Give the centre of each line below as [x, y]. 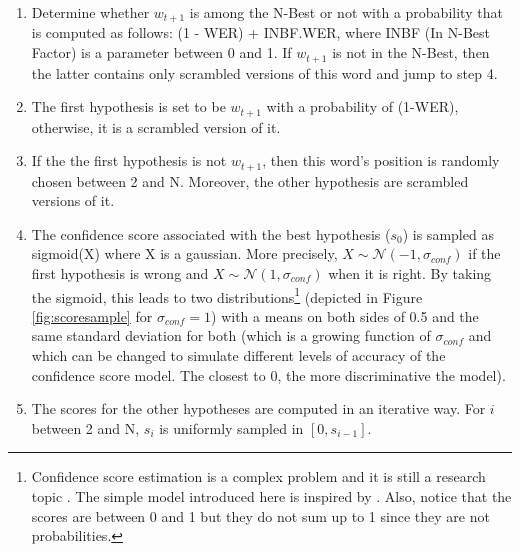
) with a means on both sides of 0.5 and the [345, 315]
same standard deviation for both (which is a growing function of [231, 335]
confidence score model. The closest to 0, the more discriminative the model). [268, 374]
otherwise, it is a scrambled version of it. [156, 126]
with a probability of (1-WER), [362, 106]
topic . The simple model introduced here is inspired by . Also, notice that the [271, 495]
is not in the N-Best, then [411, 52]
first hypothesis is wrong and [120, 272]
